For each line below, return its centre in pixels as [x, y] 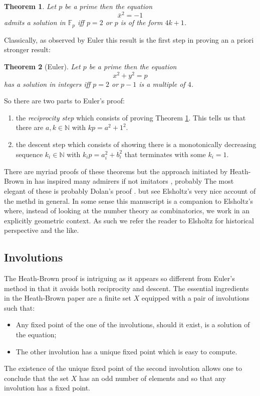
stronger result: [27, 49]
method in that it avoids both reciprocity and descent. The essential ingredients [126, 288]
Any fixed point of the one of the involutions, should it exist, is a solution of [133, 324]
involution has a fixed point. [47, 388]
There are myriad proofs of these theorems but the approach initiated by [116, 171]
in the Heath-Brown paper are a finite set [68, 298]
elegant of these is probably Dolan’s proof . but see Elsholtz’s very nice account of [130, 190]
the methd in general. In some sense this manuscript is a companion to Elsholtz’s [129, 201]
